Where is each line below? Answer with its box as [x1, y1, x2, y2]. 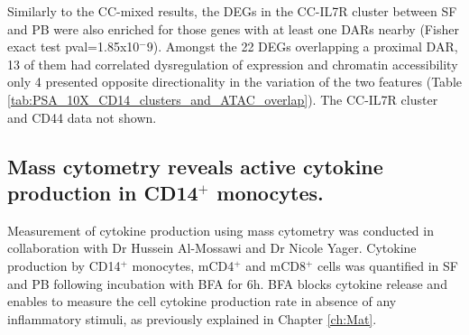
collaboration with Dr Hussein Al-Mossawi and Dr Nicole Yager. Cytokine [7, 238, 417, 257]
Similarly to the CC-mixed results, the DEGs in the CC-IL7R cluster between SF [7, 2, 457, 20]
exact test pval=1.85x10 [7, 37, 140, 56]
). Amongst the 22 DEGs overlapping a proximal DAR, [152, 37, 458, 56]
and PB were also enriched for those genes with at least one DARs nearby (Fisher [7, 19, 459, 38]
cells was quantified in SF [317, 256, 458, 275]
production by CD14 [7, 256, 121, 275]
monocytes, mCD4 [132, 256, 234, 275]
